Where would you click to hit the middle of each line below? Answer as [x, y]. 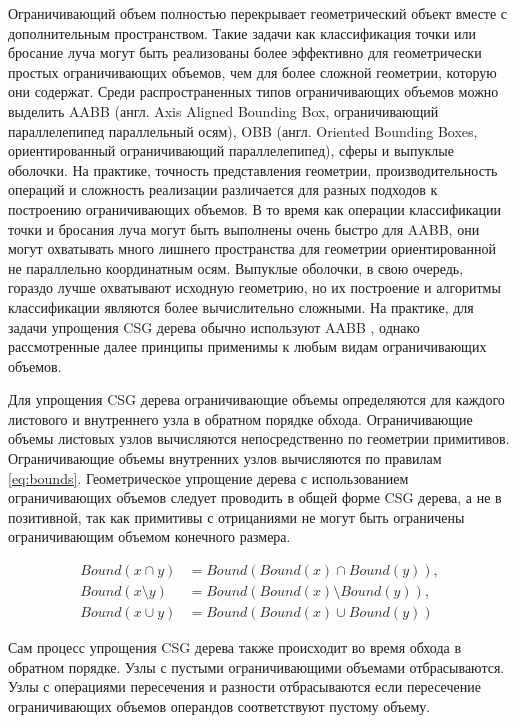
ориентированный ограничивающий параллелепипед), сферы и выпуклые [231, 150]
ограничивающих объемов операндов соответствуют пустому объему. [219, 705]
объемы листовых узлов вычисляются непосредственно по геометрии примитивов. [259, 438]
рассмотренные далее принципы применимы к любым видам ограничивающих [247, 346]
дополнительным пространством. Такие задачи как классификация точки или [242, 32]
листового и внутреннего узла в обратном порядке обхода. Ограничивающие [240, 418]
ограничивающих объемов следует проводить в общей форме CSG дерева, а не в [255, 497]
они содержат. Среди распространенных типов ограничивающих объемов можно [253, 91]
